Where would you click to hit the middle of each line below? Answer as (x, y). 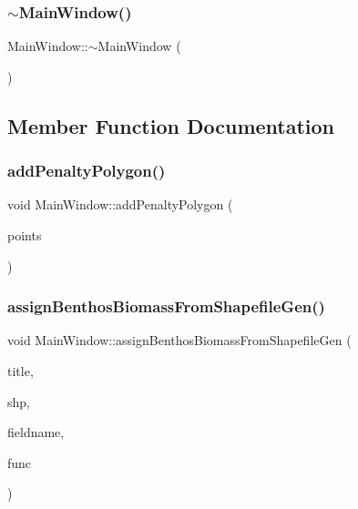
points (25, 235)
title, (20, 371)
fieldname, (36, 432)
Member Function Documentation (171, 125)
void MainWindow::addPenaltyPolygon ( (120, 204)
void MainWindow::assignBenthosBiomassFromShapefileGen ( (179, 340)
